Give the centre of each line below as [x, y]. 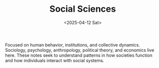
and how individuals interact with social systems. [55, 60]
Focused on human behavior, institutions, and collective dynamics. [73, 45]
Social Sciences [83, 9]
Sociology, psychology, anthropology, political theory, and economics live [80, 50]
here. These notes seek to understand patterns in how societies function [79, 55]
